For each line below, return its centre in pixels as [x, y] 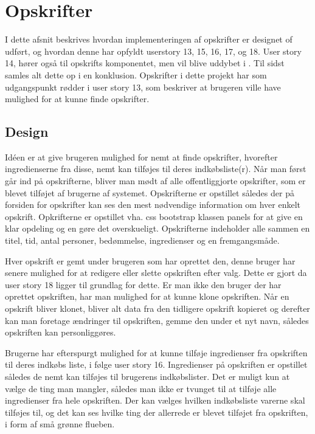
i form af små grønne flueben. [60, 424]
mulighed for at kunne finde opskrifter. [77, 99]
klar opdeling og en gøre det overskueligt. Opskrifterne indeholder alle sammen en [157, 228]
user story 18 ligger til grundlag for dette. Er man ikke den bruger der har [143, 284]
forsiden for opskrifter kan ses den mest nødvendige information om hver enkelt [153, 205]
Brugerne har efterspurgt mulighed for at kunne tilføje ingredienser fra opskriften [156, 352]
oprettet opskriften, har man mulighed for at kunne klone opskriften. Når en [147, 296]
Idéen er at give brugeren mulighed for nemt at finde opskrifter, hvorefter [141, 157]
